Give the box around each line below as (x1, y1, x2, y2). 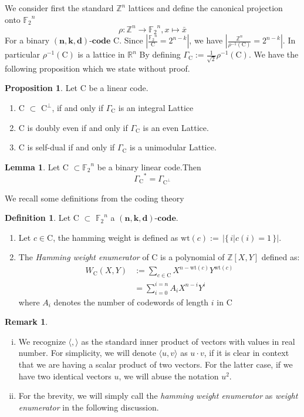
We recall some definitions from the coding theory (5, 191, 184, 204)
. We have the (248, 48, 299, 60)
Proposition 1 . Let (5, 82, 78, 94)
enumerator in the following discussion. (18, 401, 159, 413)
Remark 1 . (5, 315, 48, 328)
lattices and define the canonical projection (128, 2, 283, 14)
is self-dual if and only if (27, 141, 115, 153)
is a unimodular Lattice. (130, 141, 217, 153)
